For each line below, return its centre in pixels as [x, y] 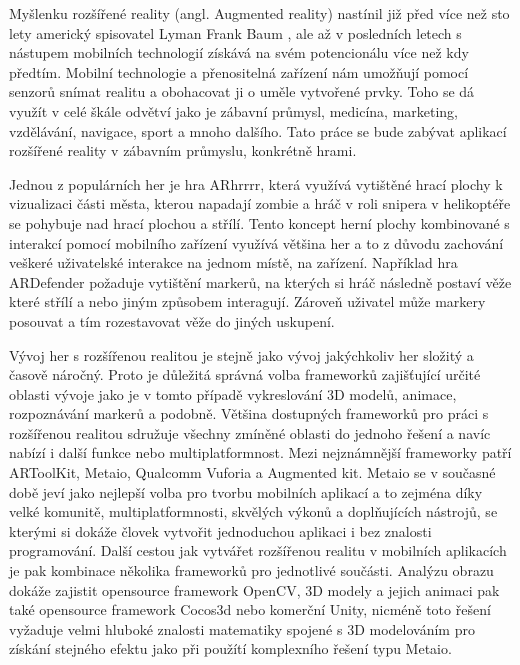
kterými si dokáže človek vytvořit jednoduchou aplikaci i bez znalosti [220, 530]
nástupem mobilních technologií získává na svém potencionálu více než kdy [239, 52]
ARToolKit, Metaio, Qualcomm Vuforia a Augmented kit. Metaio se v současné [252, 472]
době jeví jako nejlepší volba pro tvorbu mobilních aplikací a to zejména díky [246, 491]
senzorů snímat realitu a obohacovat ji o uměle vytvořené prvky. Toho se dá [242, 91]
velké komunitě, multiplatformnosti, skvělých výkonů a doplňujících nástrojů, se [253, 511]
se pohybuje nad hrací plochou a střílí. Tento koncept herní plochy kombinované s [259, 222]
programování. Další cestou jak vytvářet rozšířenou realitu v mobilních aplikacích [258, 550]
